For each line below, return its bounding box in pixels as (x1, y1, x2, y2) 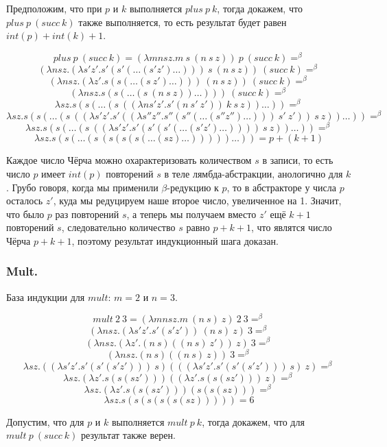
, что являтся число (250, 220, 332, 234)
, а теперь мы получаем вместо (126, 206, 257, 221)
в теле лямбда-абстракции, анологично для (164, 166, 343, 180)
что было (6, 206, 45, 221)
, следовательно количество (61, 220, 176, 234)
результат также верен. (81, 428, 176, 442)
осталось (6, 193, 43, 208)
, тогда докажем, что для (202, 414, 305, 428)
